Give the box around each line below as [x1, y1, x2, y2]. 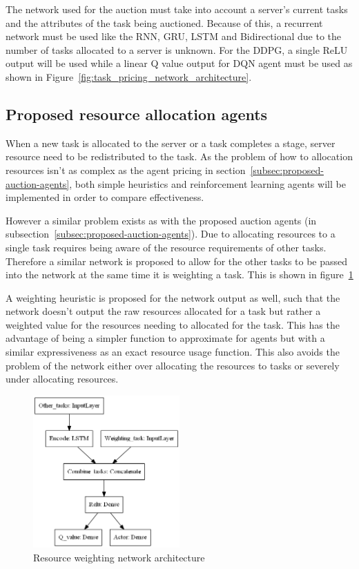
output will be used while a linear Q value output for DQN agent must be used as [6, 56, 353, 70]
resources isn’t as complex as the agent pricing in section [6, 162, 246, 177]
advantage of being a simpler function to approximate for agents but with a [6, 331, 325, 345]
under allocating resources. [6, 372, 119, 386]
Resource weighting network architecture [33, 550, 205, 564]
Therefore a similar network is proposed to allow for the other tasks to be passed [6, 253, 348, 268]
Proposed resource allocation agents [6, 103, 268, 124]
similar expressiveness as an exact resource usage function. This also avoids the [6, 345, 340, 359]
